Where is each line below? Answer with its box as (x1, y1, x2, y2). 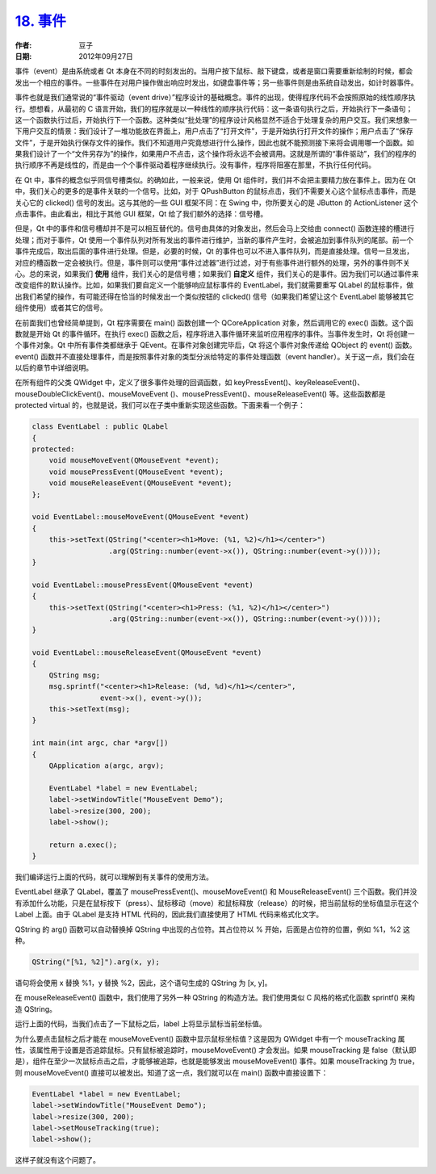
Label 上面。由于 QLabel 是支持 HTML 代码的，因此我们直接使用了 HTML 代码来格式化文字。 (15, 909, 324, 920)
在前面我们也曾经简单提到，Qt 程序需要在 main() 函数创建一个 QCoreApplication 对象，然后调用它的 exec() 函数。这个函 (15, 317, 413, 327)
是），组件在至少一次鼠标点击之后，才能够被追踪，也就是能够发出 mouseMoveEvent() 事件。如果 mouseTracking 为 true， (15, 1056, 419, 1066)
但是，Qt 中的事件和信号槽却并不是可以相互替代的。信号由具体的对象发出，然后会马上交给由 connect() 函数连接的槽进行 (15, 224, 415, 233)
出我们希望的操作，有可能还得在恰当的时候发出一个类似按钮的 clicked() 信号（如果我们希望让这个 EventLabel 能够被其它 (15, 291, 414, 301)
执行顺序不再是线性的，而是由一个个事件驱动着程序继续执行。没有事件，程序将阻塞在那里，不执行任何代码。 (15, 160, 375, 170)
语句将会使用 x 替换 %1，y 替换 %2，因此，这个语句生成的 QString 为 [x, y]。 (15, 978, 272, 987)
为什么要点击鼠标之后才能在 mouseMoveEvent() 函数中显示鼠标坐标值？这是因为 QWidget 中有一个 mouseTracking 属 (15, 1034, 405, 1043)
